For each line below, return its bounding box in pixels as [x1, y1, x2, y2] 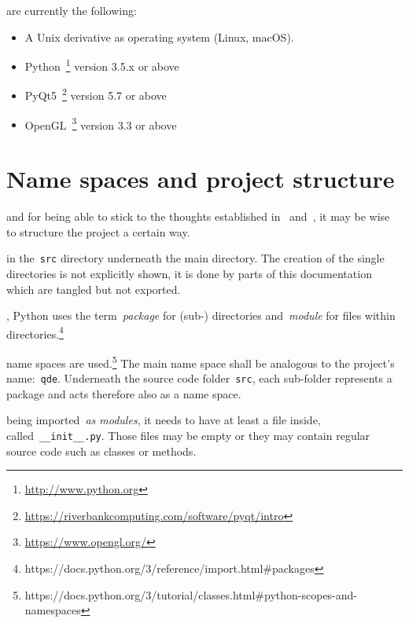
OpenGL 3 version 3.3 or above [24, 114, 177, 133]
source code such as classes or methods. [6, 442, 197, 459]
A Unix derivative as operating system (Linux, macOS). [24, 28, 294, 45]
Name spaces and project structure [6, 163, 395, 195]
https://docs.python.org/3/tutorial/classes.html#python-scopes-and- [24, 586, 358, 603]
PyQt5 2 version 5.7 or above [24, 85, 167, 104]
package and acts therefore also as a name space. [6, 385, 241, 401]
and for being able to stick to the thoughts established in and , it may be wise [6, 208, 390, 225]
